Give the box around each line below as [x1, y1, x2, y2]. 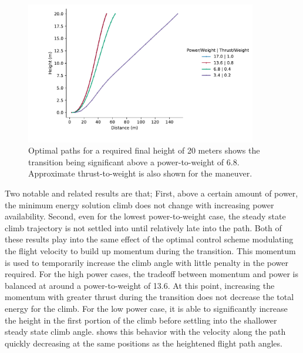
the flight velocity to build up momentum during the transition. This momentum [5, 244, 296, 257]
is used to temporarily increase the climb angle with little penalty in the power [5, 256, 288, 268]
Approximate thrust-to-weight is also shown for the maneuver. [28, 167, 253, 179]
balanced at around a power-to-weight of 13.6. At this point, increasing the [5, 279, 275, 291]
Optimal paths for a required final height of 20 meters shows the [28, 144, 260, 156]
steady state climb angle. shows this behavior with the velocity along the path [5, 325, 286, 338]
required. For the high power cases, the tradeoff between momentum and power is [5, 268, 298, 280]
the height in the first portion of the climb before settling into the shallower [5, 314, 277, 326]
